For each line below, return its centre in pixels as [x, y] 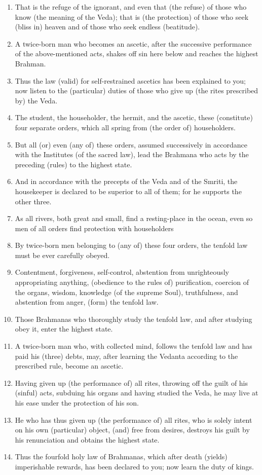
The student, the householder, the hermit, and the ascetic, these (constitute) [134, 117]
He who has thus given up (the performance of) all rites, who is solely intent [134, 419]
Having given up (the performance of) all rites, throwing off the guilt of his [132, 382]
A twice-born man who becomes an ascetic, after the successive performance [133, 43]
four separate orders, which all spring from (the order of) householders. [125, 127]
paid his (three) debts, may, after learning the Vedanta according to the [126, 356]
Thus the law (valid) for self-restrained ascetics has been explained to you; [130, 80]
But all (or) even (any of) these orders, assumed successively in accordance [131, 144]
